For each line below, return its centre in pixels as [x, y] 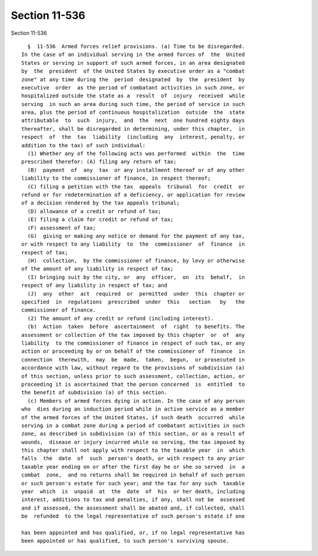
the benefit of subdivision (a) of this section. [95, 393]
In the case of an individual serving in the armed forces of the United [133, 55]
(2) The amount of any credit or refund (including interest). [121, 318]
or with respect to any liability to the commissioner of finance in [133, 244]
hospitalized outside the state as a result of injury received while [133, 96]
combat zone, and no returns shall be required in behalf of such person [133, 475]
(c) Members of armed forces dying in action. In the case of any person [136, 401]
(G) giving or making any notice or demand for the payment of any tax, [136, 236]
